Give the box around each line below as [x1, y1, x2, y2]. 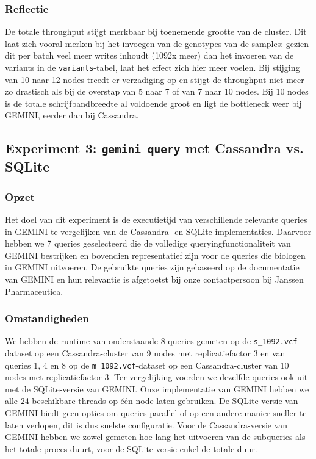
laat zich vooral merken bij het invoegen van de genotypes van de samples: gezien [5, 37, 309, 49]
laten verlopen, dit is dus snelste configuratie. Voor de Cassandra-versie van [5, 418, 288, 431]
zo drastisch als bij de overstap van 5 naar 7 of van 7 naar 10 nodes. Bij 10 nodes [5, 85, 309, 98]
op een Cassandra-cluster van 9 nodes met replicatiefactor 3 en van [35, 347, 285, 360]
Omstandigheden [5, 311, 89, 326]
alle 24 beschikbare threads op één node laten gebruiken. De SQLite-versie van [5, 394, 298, 407]
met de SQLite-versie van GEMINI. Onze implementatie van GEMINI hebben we [5, 382, 309, 395]
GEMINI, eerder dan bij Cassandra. [5, 109, 139, 121]
